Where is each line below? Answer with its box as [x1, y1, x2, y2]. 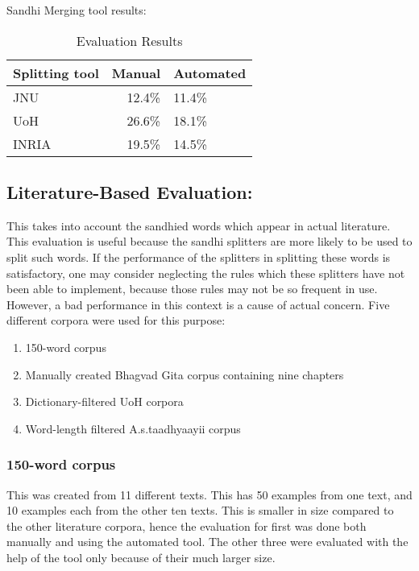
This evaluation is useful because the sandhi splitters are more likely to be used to [6, 233, 413, 250]
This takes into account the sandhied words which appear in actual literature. [6, 217, 391, 234]
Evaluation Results [76, 31, 183, 50]
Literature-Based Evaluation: [6, 179, 253, 204]
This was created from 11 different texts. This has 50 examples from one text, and [6, 486, 413, 503]
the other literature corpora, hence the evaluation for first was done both [6, 517, 367, 534]
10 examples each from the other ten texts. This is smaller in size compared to [6, 502, 394, 519]
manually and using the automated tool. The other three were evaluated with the [6, 533, 409, 550]
